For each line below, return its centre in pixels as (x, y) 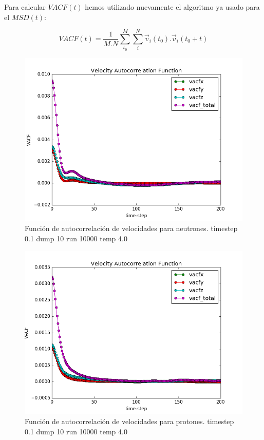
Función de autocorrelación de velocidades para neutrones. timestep (131, 228)
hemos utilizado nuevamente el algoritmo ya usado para (172, 7)
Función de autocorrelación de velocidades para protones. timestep (129, 421)
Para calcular (25, 7)
